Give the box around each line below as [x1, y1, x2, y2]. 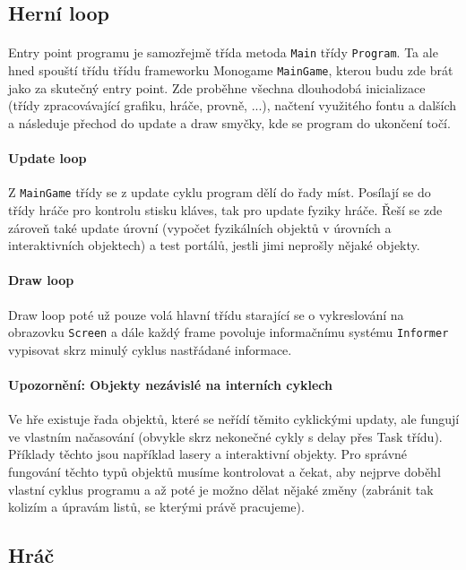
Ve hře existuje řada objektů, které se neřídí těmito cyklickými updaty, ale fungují [8, 410, 460, 428]
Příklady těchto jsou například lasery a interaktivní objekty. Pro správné [8, 445, 408, 463]
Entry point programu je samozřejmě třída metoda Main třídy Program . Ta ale [8, 43, 438, 62]
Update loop [8, 149, 87, 168]
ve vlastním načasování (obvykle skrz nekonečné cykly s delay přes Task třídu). [8, 427, 443, 445]
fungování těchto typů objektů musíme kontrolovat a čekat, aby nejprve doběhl [8, 462, 441, 480]
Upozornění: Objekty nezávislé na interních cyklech [8, 375, 333, 393]
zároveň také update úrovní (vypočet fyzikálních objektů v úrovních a [8, 218, 392, 237]
